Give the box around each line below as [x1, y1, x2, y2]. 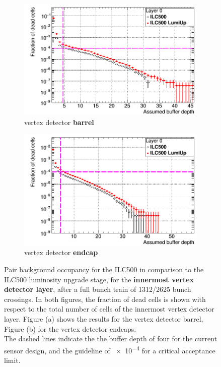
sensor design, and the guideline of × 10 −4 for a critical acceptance [4, 343, 215, 355]
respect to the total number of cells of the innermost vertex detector [4, 303, 214, 314]
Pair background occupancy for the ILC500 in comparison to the [4, 264, 204, 274]
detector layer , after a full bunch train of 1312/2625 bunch [4, 284, 191, 294]
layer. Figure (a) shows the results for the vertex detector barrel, [4, 313, 203, 324]
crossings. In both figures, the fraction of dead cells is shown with [4, 293, 206, 304]
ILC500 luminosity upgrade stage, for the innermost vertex [4, 274, 194, 284]
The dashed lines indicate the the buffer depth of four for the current [4, 333, 217, 344]
